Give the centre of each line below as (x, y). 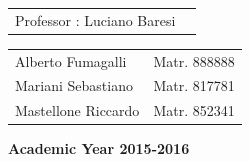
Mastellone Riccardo (77, 110)
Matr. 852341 (194, 110)
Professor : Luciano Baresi (95, 19)
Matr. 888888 (194, 60)
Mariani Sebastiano (74, 85)
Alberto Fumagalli (71, 60)
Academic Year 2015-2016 (99, 148)
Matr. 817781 (194, 85)
